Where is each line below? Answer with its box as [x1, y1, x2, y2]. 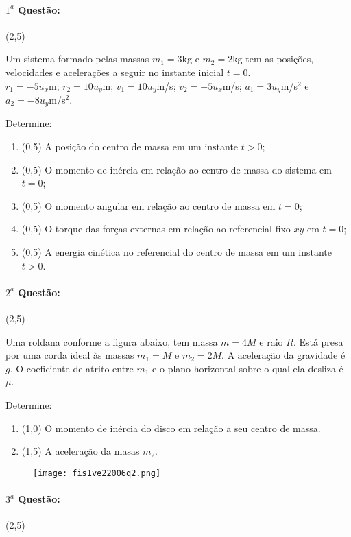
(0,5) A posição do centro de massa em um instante [21, 139, 239, 154]
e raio [259, 334, 283, 348]
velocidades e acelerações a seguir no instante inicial [5, 64, 224, 79]
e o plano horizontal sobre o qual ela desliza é [152, 361, 343, 375]
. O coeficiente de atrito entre [10, 361, 134, 375]
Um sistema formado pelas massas [5, 51, 149, 66]
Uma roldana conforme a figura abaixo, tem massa [5, 334, 218, 348]
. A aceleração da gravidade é [221, 348, 346, 362]
